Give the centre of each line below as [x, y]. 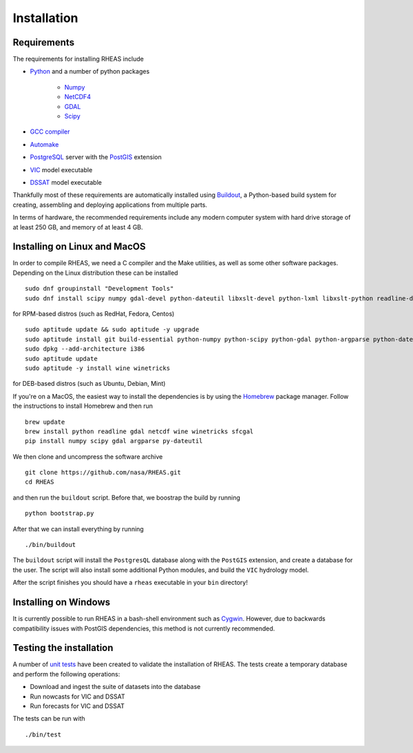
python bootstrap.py [60, 514]
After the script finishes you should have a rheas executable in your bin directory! [130, 583]
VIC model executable [61, 169]
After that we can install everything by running [78, 529]
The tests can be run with [49, 719]
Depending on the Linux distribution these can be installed [95, 273]
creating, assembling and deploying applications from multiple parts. [110, 205]
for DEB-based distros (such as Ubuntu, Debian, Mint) [89, 384]
